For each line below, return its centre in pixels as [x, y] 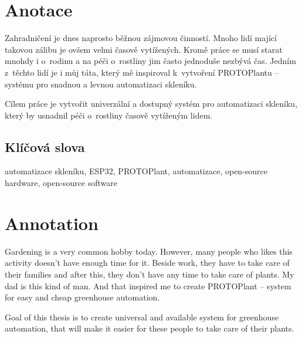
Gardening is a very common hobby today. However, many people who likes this [149, 251]
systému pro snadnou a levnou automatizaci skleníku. [101, 84]
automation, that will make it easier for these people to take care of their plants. [150, 328]
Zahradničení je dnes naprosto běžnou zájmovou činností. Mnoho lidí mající [141, 38]
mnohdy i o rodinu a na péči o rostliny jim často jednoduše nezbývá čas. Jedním [150, 61]
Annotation [52, 223]
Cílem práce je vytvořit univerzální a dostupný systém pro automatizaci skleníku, [151, 104]
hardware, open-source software [61, 183]
